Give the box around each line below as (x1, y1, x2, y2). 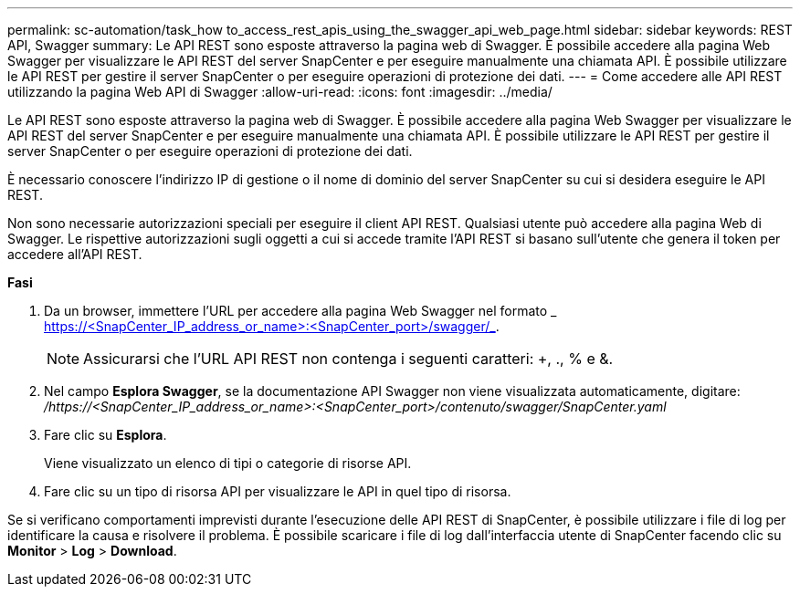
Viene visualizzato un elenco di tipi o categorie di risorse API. (44, 455, 412, 471)
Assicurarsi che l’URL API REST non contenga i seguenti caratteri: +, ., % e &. (83, 349, 614, 368)
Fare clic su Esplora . (44, 427, 167, 443)
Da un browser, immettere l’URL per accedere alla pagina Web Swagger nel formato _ (44, 303, 557, 318)
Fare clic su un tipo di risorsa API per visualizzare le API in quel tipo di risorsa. (44, 484, 511, 499)
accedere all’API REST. (7, 246, 142, 262)
